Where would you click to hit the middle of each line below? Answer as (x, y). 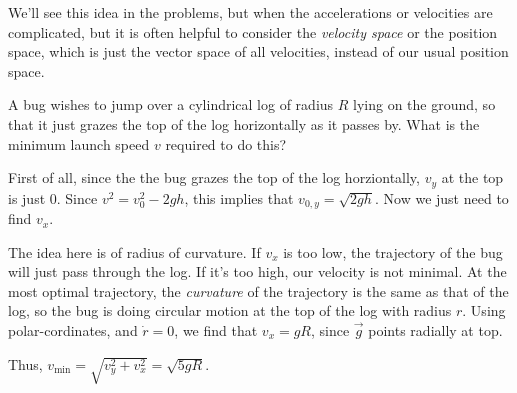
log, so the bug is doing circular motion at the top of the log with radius (230, 310)
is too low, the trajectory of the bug (393, 251)
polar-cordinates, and (73, 330)
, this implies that (239, 197)
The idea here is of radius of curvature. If (134, 251)
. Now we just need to (442, 197)
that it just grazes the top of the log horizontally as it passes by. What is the (244, 123)
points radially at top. (435, 330)
